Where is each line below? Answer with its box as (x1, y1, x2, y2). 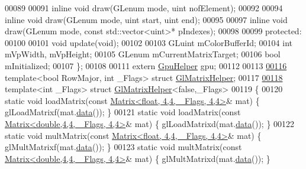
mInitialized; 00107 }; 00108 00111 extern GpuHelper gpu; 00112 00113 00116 (5, 59, 287, 71)
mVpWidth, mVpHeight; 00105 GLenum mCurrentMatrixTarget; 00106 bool (5, 48, 281, 60)
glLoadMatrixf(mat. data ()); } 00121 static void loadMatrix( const (5, 106, 241, 118)
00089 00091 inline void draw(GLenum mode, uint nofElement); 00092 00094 (5, 2, 283, 14)
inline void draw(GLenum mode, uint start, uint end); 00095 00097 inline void (5, 13, 288, 25)
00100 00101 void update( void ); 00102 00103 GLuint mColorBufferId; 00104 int (5, 36, 292, 48)
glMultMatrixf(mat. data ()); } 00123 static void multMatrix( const (5, 141, 242, 153)
